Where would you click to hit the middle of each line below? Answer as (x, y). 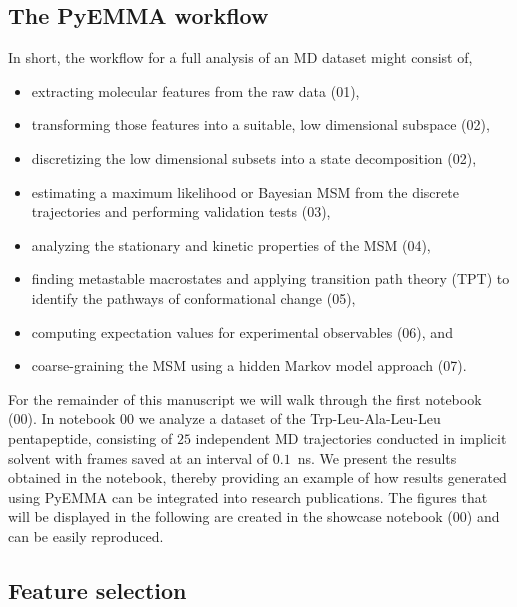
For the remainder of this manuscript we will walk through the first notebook (245, 398)
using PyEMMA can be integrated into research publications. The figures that (248, 496)
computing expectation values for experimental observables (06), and (242, 331)
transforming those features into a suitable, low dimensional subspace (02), (260, 124)
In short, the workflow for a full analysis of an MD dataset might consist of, (240, 57)
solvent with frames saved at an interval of (138, 457)
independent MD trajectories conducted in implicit (351, 437)
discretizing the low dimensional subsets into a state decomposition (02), (254, 157)
